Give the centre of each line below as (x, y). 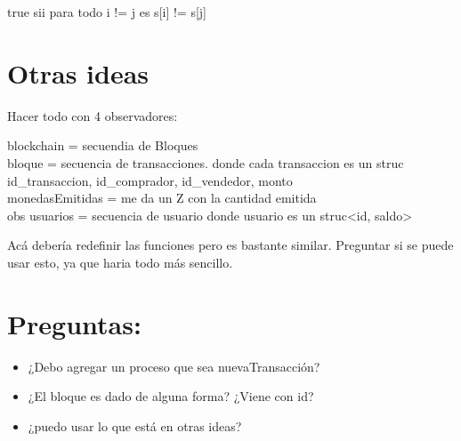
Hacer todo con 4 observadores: (93, 115)
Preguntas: (74, 323)
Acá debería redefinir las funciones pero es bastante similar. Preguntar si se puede (230, 245)
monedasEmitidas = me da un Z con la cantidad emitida (162, 198)
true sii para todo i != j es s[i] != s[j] (107, 12)
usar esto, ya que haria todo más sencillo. (120, 262)
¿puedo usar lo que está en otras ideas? (135, 425)
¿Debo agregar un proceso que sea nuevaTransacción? (174, 366)
